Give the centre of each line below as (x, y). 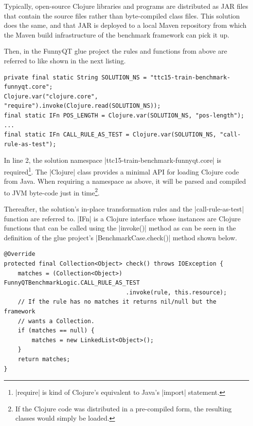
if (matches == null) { (56, 331)
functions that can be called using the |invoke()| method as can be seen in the (120, 228)
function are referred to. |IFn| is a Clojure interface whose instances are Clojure (122, 218)
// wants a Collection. (56, 321)
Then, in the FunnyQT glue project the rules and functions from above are (116, 51)
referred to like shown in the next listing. (65, 60)
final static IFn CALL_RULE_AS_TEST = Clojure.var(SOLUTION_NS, (110, 135)
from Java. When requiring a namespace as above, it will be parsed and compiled (125, 181)
